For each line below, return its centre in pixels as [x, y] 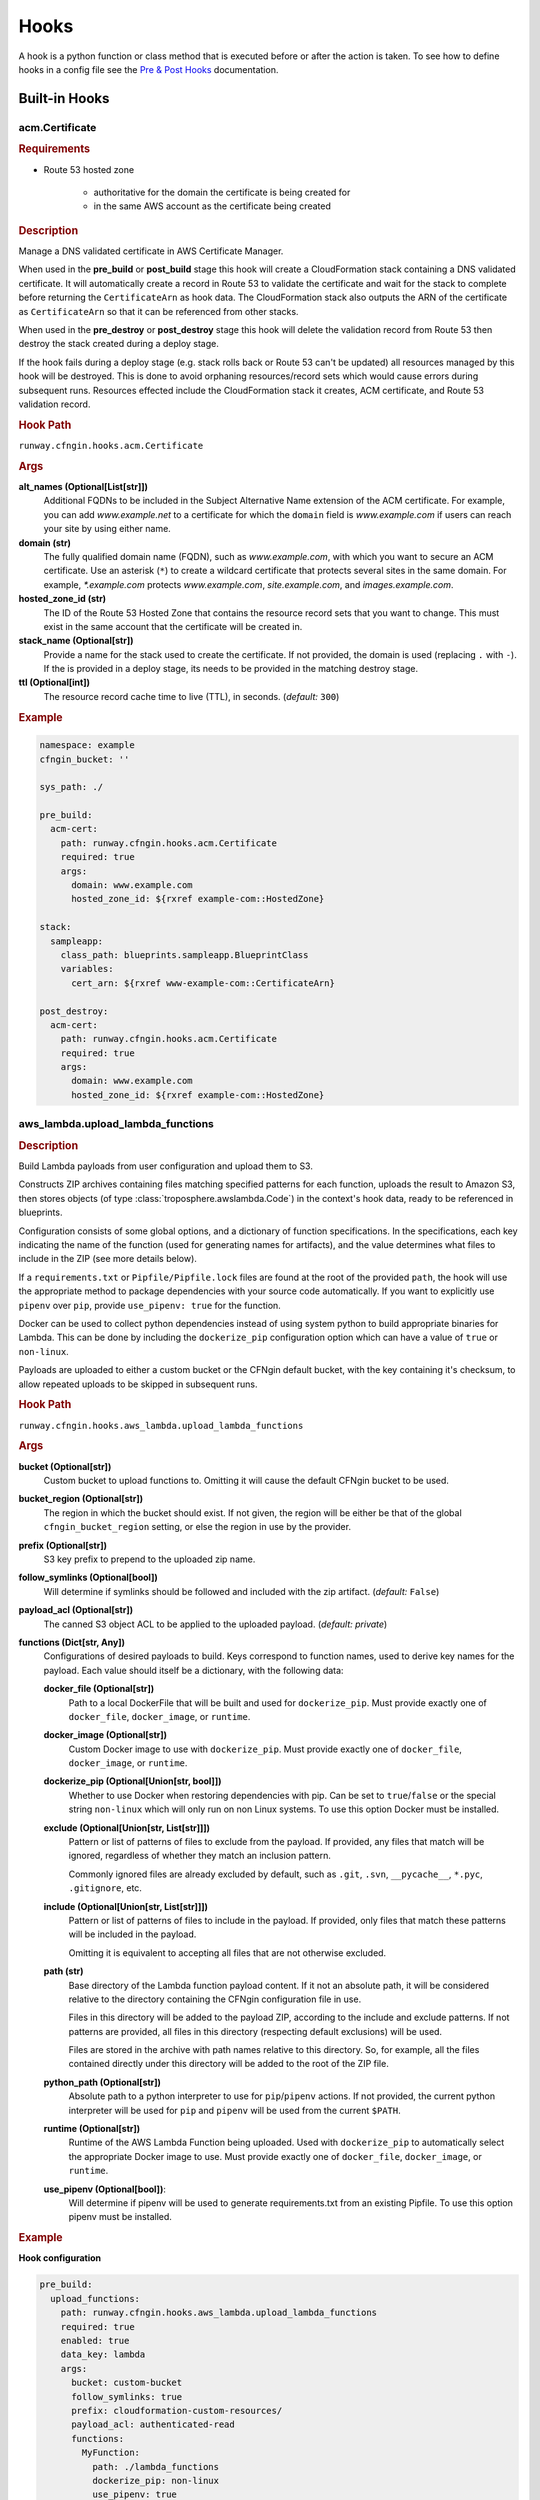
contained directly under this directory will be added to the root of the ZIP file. [228, 2064]
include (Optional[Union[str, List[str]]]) [126, 1906]
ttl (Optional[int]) [54, 682]
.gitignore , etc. [105, 1888]
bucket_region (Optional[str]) [81, 1499]
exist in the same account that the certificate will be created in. [173, 626]
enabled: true [95, 2340]
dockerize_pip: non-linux [155, 2480]
